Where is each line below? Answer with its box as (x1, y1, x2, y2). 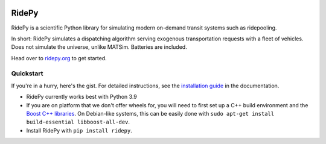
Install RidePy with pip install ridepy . (26, 127, 132, 134)
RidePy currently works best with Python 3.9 (26, 93, 137, 101)
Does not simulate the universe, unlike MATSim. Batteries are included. (11, 43, 187, 51)
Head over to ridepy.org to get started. (11, 54, 107, 61)
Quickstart (11, 69, 43, 78)
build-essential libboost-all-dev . (26, 118, 130, 126)
